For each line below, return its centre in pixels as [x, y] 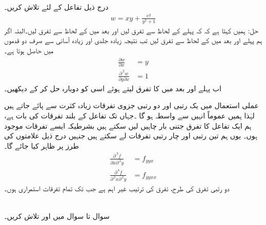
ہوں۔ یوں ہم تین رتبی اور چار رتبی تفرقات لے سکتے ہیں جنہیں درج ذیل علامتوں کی [131, 136]
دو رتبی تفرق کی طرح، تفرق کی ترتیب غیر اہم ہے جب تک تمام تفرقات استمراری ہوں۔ [117, 188]
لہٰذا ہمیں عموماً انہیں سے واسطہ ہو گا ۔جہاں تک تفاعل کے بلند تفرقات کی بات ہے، [129, 116]
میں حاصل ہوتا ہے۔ [29, 50]
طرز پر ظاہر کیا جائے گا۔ [42, 145]
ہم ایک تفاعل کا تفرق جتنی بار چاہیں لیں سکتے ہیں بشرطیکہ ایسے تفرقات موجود [128, 125]
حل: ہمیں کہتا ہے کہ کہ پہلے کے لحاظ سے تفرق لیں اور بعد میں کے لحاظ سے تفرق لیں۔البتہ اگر [131, 30]
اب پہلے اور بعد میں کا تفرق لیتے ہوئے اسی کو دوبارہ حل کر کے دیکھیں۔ [113, 88]
